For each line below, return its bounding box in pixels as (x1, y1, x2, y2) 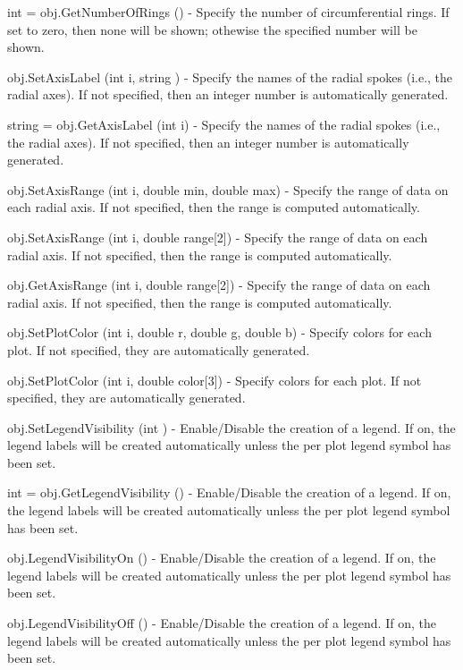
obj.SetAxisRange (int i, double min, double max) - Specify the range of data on (7, 180, 449, 199)
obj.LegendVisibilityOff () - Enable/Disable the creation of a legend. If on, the (7, 614, 436, 632)
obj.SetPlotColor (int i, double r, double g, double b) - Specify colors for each (7, 323, 432, 342)
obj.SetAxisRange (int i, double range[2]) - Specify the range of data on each (7, 227, 428, 246)
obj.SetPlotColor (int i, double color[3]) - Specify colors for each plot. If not (7, 370, 422, 389)
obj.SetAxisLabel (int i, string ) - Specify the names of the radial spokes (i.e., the (7, 67, 453, 86)
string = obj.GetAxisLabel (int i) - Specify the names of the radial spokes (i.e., (7, 114, 441, 133)
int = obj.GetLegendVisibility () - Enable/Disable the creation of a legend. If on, (7, 483, 451, 502)
